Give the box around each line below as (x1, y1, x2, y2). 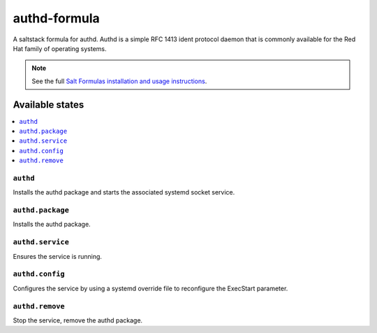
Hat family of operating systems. (13, 44, 108, 52)
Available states (13, 99, 84, 111)
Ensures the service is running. (13, 252, 103, 260)
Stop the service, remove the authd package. (13, 316, 143, 325)
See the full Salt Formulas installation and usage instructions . (31, 77, 207, 85)
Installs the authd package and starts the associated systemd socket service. (13, 188, 235, 197)
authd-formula (13, 10, 101, 26)
